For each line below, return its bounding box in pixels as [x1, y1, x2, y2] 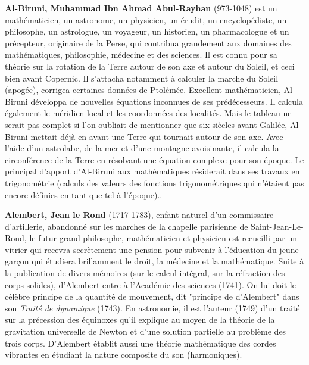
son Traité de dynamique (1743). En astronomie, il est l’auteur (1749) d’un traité [5, 301, 300, 314]
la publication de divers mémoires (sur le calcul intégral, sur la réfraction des [5, 267, 285, 279]
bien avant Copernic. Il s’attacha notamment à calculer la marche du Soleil [5, 71, 279, 84]
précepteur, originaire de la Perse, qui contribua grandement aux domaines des [5, 36, 292, 49]
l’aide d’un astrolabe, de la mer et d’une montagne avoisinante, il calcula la [5, 142, 279, 154]
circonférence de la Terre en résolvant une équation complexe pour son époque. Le [5, 153, 304, 166]
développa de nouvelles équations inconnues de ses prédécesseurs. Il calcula [30, 95, 304, 107]
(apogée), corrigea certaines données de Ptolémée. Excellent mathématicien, [5, 83, 281, 96]
